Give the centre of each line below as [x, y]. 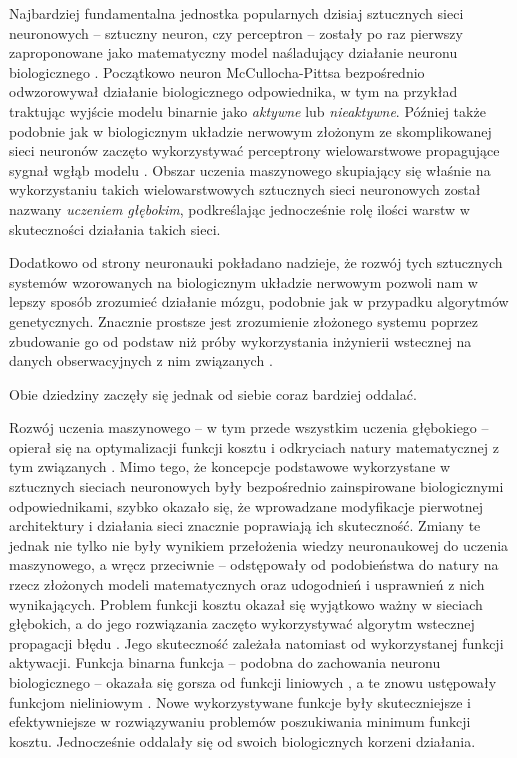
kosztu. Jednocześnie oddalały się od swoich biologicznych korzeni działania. [242, 740]
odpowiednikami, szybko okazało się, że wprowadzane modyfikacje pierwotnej [246, 505]
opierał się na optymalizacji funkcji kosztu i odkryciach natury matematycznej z [254, 446]
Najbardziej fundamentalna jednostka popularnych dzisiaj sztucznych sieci [236, 13]
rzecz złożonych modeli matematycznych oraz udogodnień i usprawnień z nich [247, 584]
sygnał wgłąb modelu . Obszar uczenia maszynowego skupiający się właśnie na [250, 169]
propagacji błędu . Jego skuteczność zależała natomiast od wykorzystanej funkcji [256, 642]
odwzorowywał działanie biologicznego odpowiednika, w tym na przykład [233, 91]
